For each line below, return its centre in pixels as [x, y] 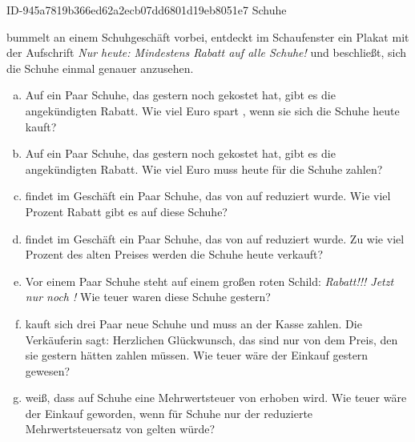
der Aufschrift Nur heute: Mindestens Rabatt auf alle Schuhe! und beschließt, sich [207, 52]
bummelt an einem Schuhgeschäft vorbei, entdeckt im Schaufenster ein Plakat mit [208, 36]
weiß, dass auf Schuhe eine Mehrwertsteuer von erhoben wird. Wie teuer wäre [216, 398]
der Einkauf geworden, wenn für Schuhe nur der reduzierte [169, 413]
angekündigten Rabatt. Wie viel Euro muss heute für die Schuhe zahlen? [204, 169]
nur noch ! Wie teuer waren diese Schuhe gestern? [148, 297]
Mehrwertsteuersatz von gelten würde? [120, 429]
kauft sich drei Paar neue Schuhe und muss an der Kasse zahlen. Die [193, 323]
